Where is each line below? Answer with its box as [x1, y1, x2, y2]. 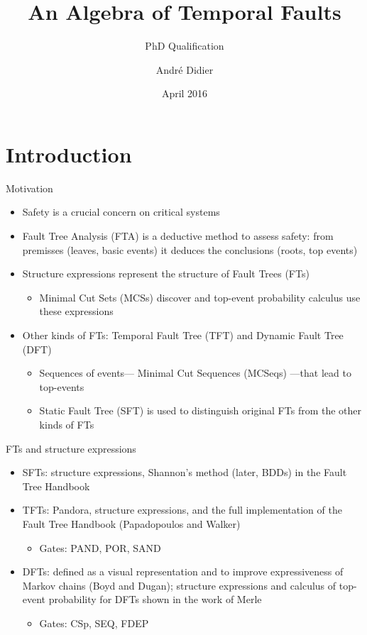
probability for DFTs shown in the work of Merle [48, 592, 262, 607]
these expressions [39, 304, 114, 319]
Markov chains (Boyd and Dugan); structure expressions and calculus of [22, 578, 336, 592]
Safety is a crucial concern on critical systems [22, 204, 220, 219]
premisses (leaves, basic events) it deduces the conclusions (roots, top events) [22, 242, 358, 257]
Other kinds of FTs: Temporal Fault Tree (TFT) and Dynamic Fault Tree [22, 328, 344, 342]
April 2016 [161, 86, 208, 101]
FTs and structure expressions [6, 441, 136, 455]
